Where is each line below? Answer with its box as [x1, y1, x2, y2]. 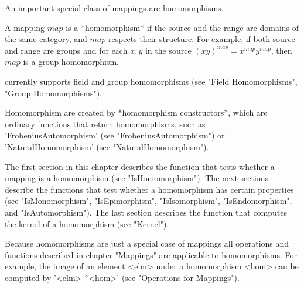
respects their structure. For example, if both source [108, 33, 295, 45]
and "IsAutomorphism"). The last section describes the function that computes [5, 206, 288, 218]
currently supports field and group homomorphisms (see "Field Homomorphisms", [5, 75, 298, 87]
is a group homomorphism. [23, 55, 119, 68]
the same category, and [5, 33, 87, 45]
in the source [145, 44, 192, 56]
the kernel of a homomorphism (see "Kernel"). [5, 217, 169, 230]
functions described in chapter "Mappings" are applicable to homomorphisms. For [5, 248, 297, 261]
